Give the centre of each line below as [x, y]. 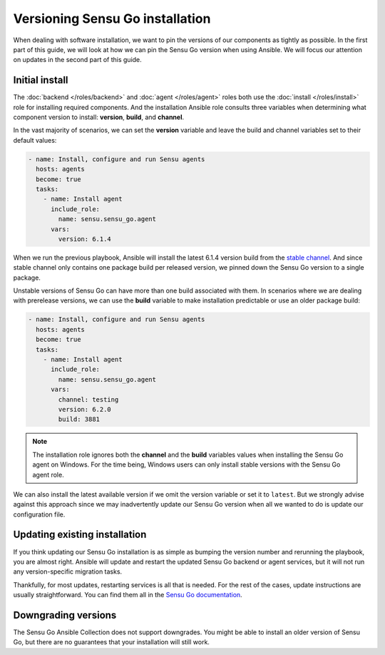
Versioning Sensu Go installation [112, 19]
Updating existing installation [80, 535]
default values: [35, 140]
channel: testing [88, 399]
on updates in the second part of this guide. [77, 60]
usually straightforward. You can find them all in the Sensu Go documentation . [128, 595]
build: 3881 [79, 420]
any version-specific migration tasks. [68, 572]
